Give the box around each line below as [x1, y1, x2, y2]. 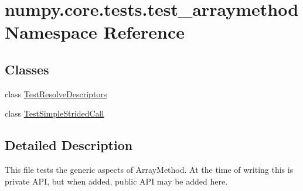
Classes [5, 60, 49, 78]
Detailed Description [5, 136, 133, 154]
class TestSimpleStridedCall [5, 107, 104, 120]
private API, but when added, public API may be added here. [5, 175, 228, 187]
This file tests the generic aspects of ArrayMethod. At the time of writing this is [5, 163, 294, 176]
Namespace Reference [5, 20, 185, 44]
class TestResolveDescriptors [5, 87, 107, 100]
